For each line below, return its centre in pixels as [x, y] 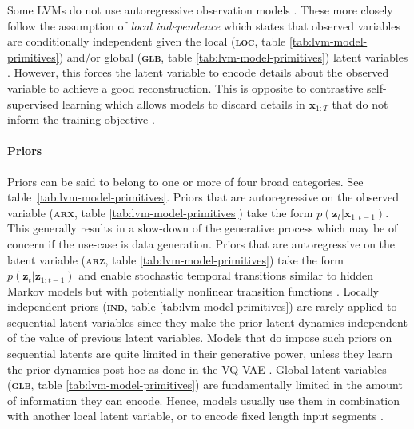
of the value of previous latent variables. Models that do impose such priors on [200, 338]
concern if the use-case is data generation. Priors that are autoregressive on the [201, 243]
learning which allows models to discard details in [183, 103]
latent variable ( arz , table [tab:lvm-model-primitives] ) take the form [175, 259]
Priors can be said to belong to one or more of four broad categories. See [185, 181]
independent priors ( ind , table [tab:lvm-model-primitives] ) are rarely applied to [202, 306]
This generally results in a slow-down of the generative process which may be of [203, 228]
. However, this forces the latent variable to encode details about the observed [198, 72]
